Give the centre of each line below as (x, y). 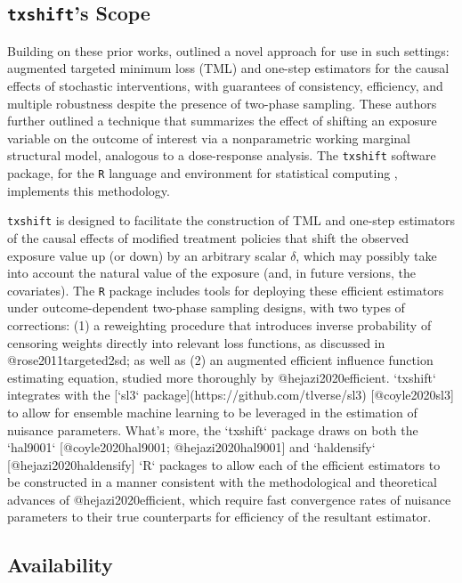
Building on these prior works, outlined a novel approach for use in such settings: (228, 50)
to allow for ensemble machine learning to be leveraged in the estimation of (212, 412)
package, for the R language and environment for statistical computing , (203, 173)
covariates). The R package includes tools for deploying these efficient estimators (226, 290)
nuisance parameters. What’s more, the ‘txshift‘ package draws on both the (213, 429)
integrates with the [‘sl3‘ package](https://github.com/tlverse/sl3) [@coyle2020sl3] (231, 395)
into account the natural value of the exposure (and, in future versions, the (211, 273)
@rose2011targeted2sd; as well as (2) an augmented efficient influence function (220, 360)
